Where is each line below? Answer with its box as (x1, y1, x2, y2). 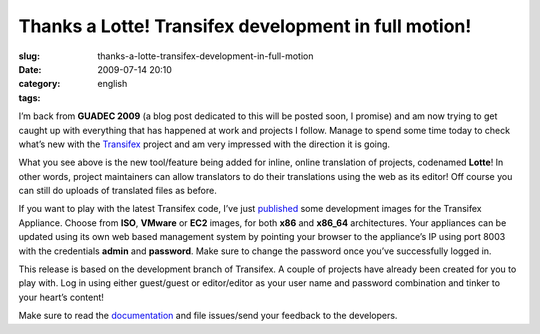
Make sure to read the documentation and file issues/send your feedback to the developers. (18, 310, 398, 322)
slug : (18, 50, 40, 62)
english (97, 78, 128, 90)
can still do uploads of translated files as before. (18, 185, 217, 197)
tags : (18, 91, 41, 104)
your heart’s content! (18, 291, 105, 303)
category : (18, 78, 61, 90)
